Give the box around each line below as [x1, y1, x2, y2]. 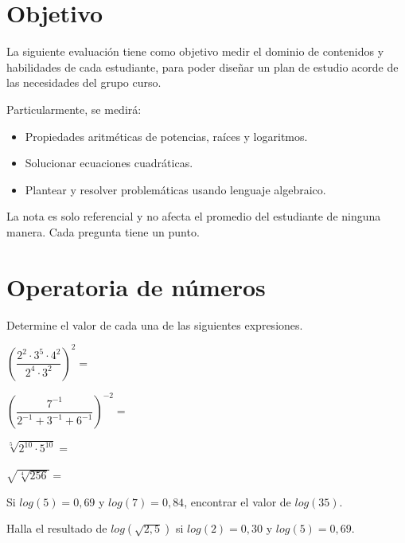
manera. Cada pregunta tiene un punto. [6, 223, 200, 240]
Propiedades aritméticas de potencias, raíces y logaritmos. [25, 127, 308, 144]
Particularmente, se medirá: [6, 100, 142, 117]
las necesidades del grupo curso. [6, 74, 162, 91]
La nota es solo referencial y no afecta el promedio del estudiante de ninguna [6, 208, 381, 225]
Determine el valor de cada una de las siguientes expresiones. [6, 316, 303, 333]
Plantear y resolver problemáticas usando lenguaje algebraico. [25, 181, 326, 197]
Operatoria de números [6, 270, 266, 303]
